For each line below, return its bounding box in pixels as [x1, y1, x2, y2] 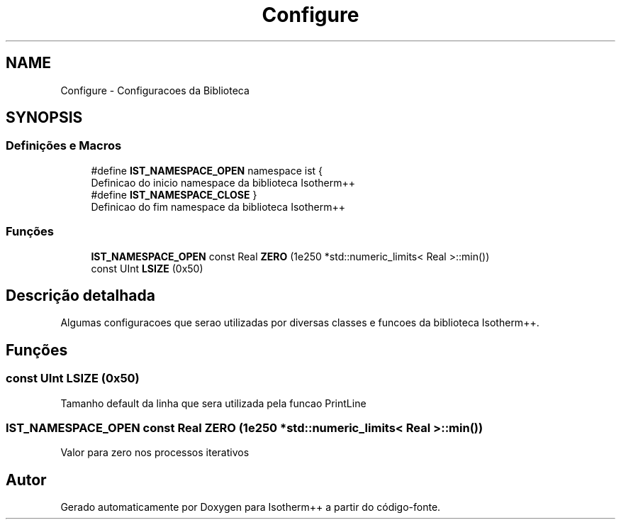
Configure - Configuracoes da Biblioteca [60, 84, 250, 96]
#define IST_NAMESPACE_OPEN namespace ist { [91, 164, 323, 177]
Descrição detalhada [6, 286, 155, 304]
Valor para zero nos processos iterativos [60, 446, 250, 459]
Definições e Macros [6, 138, 122, 153]
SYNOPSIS [6, 109, 83, 127]
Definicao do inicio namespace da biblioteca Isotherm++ [91, 176, 355, 189]
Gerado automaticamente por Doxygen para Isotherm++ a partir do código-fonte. [60, 501, 441, 514]
